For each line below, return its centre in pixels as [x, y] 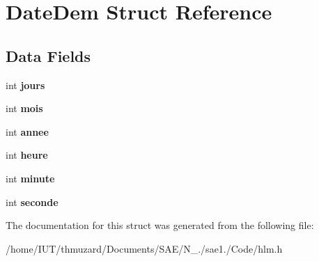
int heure [27, 155]
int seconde [32, 201]
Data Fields [48, 55]
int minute [30, 178]
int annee [27, 131]
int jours [25, 85]
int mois [24, 108]
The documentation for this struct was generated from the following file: [160, 225]
